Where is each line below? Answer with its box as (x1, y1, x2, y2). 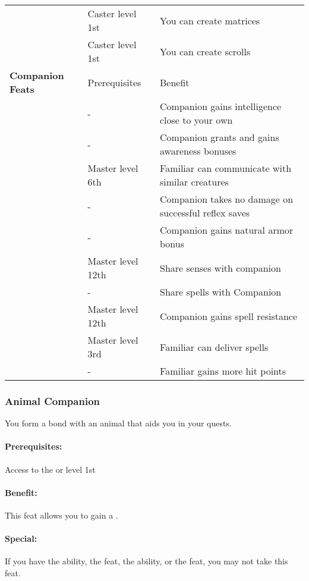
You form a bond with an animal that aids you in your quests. (5, 417, 232, 429)
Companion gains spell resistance (160, 309, 298, 323)
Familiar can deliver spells (160, 340, 269, 354)
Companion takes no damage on (160, 192, 294, 206)
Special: (5, 532, 37, 545)
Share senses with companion (160, 260, 281, 275)
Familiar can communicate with (160, 161, 292, 175)
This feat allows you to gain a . (5, 509, 118, 521)
